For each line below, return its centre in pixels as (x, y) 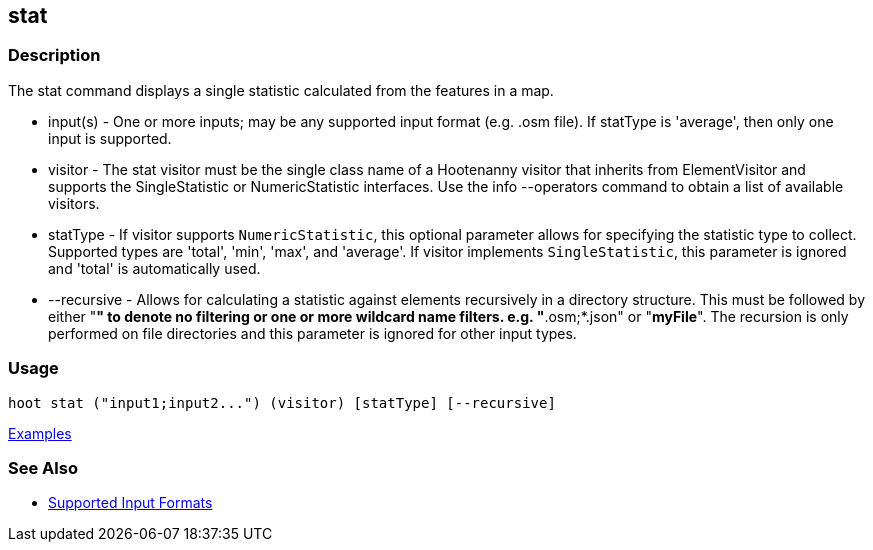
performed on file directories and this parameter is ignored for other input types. (312, 333)
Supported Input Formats (130, 503)
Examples (40, 433)
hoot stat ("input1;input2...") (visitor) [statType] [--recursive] (282, 402)
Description (54, 55)
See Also (43, 467)
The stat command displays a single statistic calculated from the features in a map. (281, 90)
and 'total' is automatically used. (154, 268)
